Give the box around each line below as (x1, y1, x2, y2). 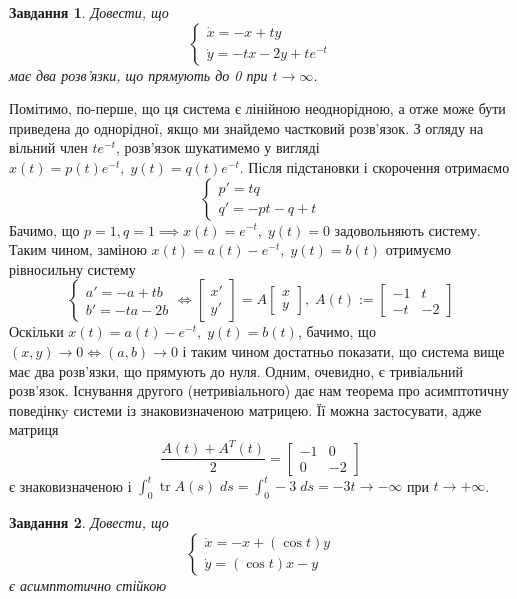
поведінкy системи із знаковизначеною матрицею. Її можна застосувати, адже (9, 399, 482, 420)
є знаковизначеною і (9, 475, 132, 496)
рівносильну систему (9, 258, 136, 279)
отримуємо (385, 239, 451, 260)
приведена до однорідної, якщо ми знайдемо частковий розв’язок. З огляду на (9, 117, 484, 138)
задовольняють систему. (334, 219, 481, 240)
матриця (9, 419, 59, 440)
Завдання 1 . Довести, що (9, 2, 169, 22)
